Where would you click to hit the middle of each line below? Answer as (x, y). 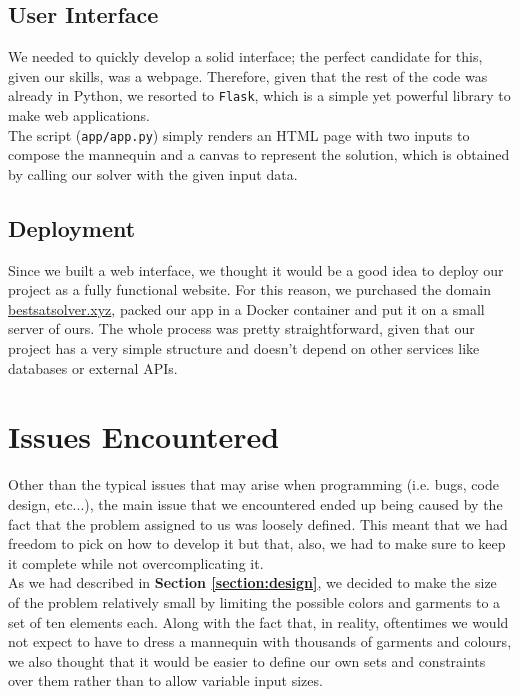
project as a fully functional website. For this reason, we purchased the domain (249, 289)
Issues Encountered (144, 436)
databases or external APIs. (93, 367)
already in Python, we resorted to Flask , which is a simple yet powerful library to (259, 95)
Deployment (72, 227)
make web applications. (79, 115)
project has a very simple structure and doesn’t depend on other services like (244, 348)
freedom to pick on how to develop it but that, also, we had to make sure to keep (257, 543)
